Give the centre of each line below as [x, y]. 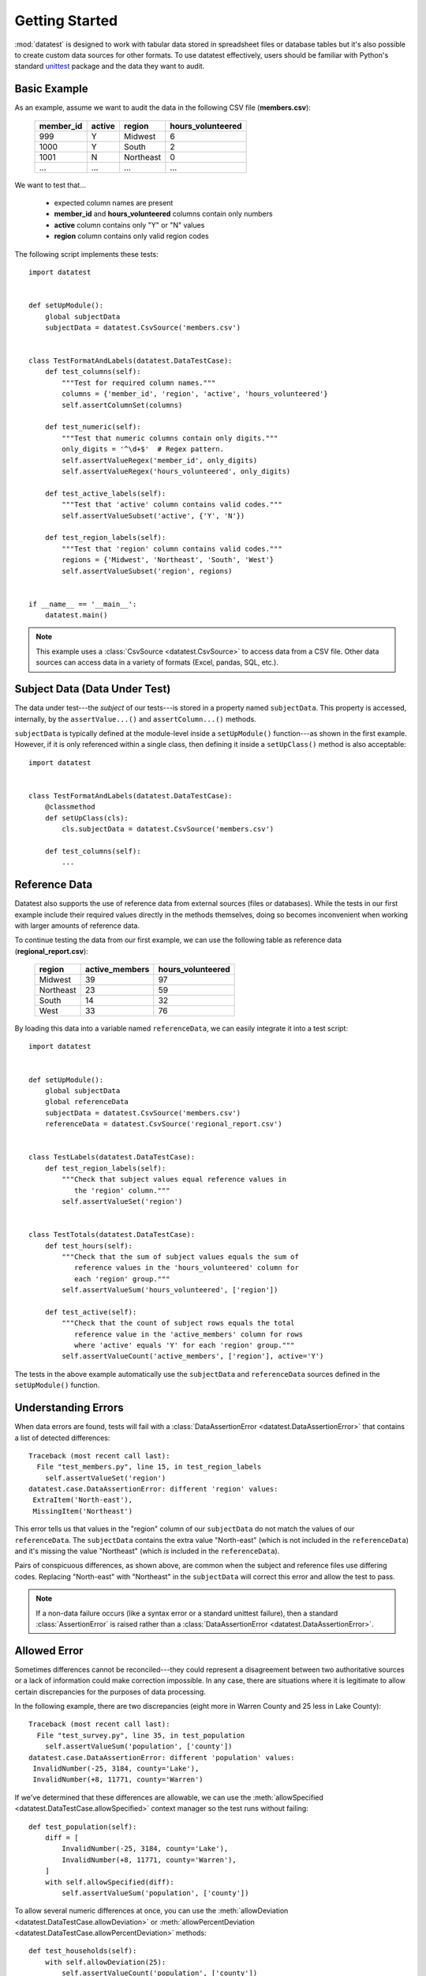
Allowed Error [49, 1651]
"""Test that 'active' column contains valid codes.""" [172, 505]
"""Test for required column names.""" [139, 383]
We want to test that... [50, 185]
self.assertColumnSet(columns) [122, 405]
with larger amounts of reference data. [77, 926]
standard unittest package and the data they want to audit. [110, 66]
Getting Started [66, 21]
